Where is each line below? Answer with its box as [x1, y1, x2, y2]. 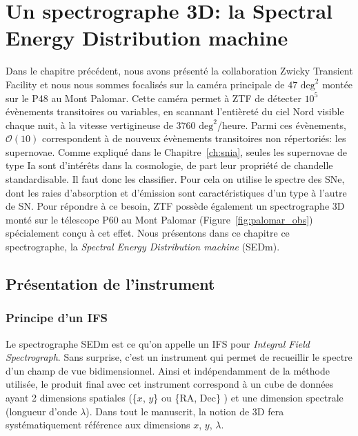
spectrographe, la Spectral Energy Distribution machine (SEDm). [6, 239, 280, 254]
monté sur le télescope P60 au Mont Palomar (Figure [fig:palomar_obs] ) [6, 212, 313, 226]
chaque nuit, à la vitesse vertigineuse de [6, 117, 173, 132]
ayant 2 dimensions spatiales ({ [6, 390, 137, 404]
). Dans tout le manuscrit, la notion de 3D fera [86, 404, 284, 418]
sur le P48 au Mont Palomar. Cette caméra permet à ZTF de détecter [6, 90, 301, 105]
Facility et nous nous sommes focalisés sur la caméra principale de [6, 77, 285, 91]
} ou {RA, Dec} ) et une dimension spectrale [153, 390, 344, 404]
